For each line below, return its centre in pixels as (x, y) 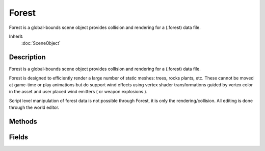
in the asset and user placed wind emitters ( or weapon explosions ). (78, 92)
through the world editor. (34, 107)
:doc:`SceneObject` (41, 43)
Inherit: (16, 36)
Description (27, 57)
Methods (23, 122)
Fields (19, 137)
